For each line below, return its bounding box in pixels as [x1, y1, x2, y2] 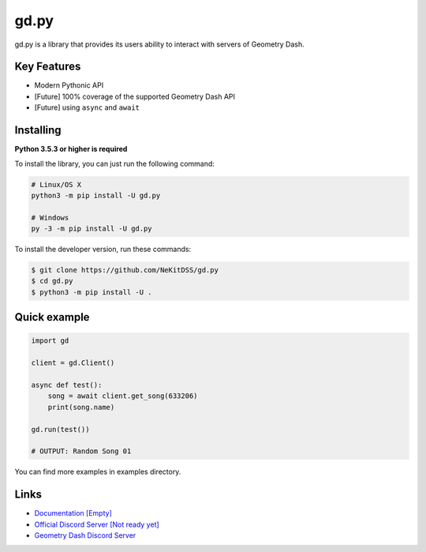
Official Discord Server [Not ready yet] [34, 520, 159, 529]
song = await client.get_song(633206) [47, 392, 198, 400]
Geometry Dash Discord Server [34, 531, 136, 540]
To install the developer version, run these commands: [14, 245, 192, 254]
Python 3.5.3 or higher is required [14, 145, 128, 154]
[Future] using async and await [34, 103, 140, 112]
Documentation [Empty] [34, 509, 112, 518]
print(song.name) [47, 403, 115, 411]
